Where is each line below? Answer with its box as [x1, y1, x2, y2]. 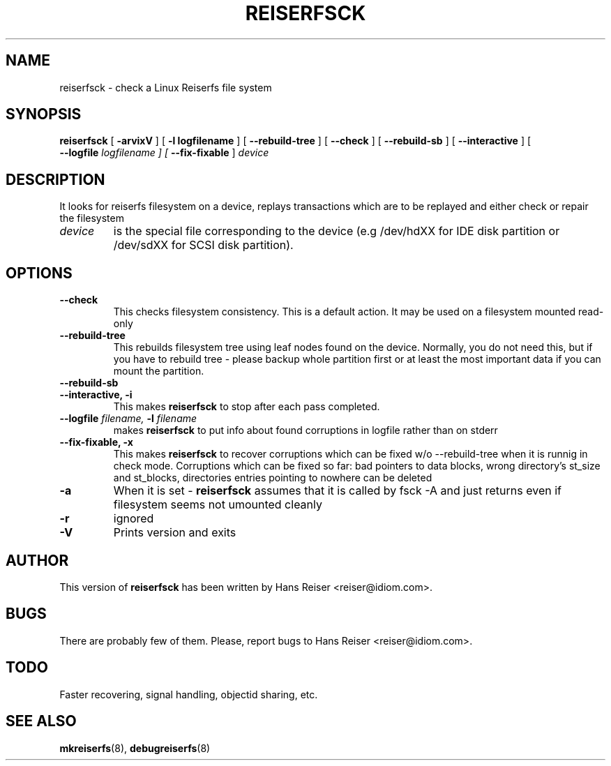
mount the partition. [113, 365, 204, 377]
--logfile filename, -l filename [59, 412, 197, 425]
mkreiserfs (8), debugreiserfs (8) [59, 742, 211, 754]
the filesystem [59, 212, 124, 225]
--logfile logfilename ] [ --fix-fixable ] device [59, 147, 269, 159]
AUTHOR [6, 551, 69, 569]
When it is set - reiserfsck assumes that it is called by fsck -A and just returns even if [113, 483, 562, 498]
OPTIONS [6, 264, 73, 282]
